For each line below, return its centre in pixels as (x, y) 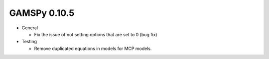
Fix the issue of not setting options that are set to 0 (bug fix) (96, 34)
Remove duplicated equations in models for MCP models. (93, 48)
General (30, 28)
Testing (29, 42)
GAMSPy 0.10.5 (42, 13)
